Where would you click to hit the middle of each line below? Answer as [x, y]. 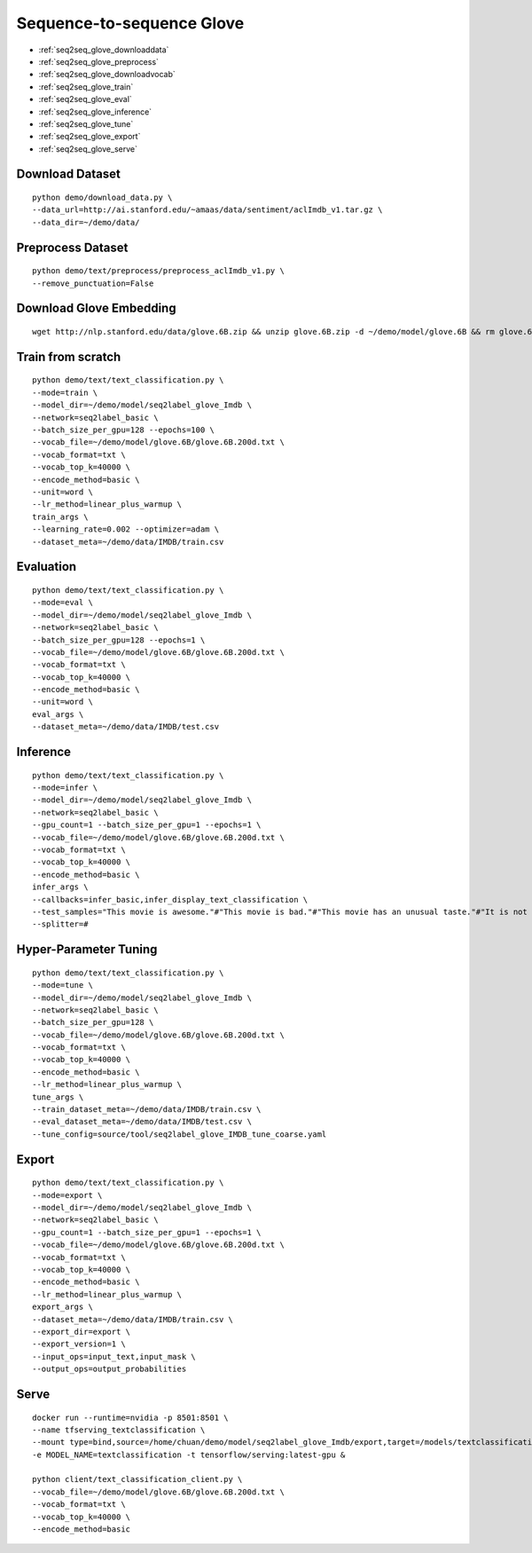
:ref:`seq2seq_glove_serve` [88, 149]
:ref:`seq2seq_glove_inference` [95, 112]
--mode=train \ [65, 392]
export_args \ [63, 1307]
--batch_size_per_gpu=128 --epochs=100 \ [123, 430]
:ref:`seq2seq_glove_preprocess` [99, 61]
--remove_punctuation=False [93, 283]
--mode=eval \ [63, 603]
